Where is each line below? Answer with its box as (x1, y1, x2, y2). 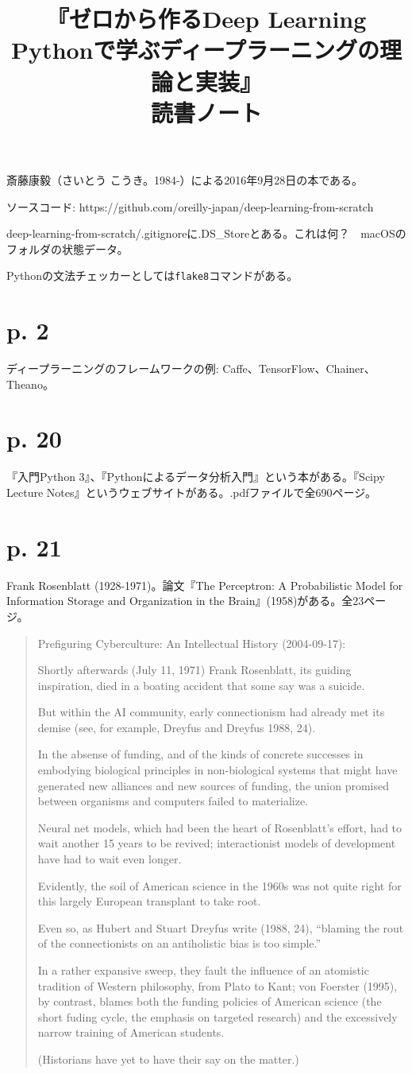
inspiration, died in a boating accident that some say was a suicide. (37, 677, 365, 693)
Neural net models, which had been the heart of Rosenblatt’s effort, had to (37, 819, 402, 836)
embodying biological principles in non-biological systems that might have (37, 762, 398, 778)
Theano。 (6, 375, 54, 392)
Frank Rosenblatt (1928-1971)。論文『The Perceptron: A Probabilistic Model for (6, 576, 403, 593)
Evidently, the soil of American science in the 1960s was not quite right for (37, 877, 402, 894)
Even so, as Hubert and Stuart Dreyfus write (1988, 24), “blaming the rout (37, 919, 404, 936)
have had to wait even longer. (37, 851, 182, 867)
